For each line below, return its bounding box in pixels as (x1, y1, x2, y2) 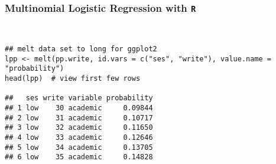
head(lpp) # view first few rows (5, 74, 141, 83)
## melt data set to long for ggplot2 (5, 45, 157, 54)
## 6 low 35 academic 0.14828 (5, 153, 153, 162)
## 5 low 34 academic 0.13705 (5, 143, 153, 152)
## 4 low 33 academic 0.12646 (5, 133, 153, 142)
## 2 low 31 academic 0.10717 (5, 113, 153, 122)
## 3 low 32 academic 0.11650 (5, 123, 153, 132)
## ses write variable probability (5, 94, 153, 103)
